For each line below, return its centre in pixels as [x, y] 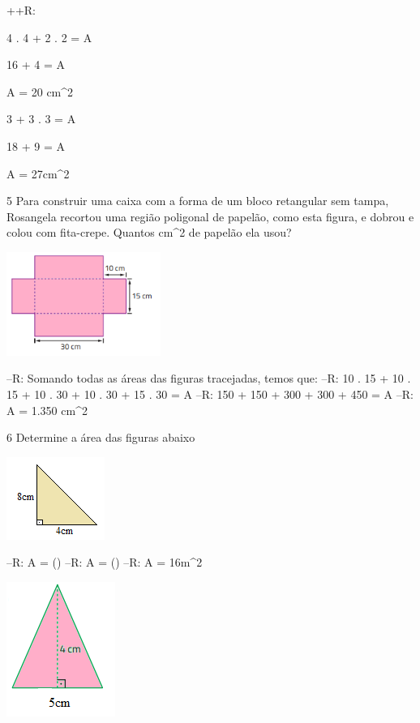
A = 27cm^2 [38, 173]
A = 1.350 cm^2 [47, 410]
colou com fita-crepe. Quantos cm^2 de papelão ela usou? [149, 232]
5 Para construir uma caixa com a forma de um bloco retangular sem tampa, [198, 201]
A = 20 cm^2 [40, 91]
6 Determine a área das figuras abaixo [101, 437]
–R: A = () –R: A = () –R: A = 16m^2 [105, 562]
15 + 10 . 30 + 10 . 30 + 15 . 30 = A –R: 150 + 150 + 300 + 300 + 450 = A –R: [210, 394]
